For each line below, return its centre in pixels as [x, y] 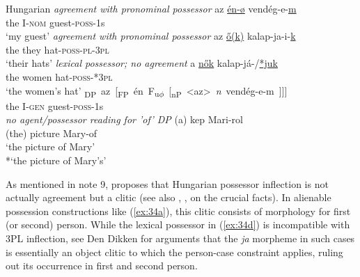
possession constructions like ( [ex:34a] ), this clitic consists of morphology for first [178, 211]
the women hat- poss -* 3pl [59, 76]
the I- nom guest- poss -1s [55, 22]
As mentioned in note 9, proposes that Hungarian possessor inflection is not [167, 183]
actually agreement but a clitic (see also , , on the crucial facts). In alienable [169, 197]
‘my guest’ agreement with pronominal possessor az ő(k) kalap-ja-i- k [151, 36]
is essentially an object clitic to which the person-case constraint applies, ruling [174, 252]
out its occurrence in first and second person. [102, 266]
